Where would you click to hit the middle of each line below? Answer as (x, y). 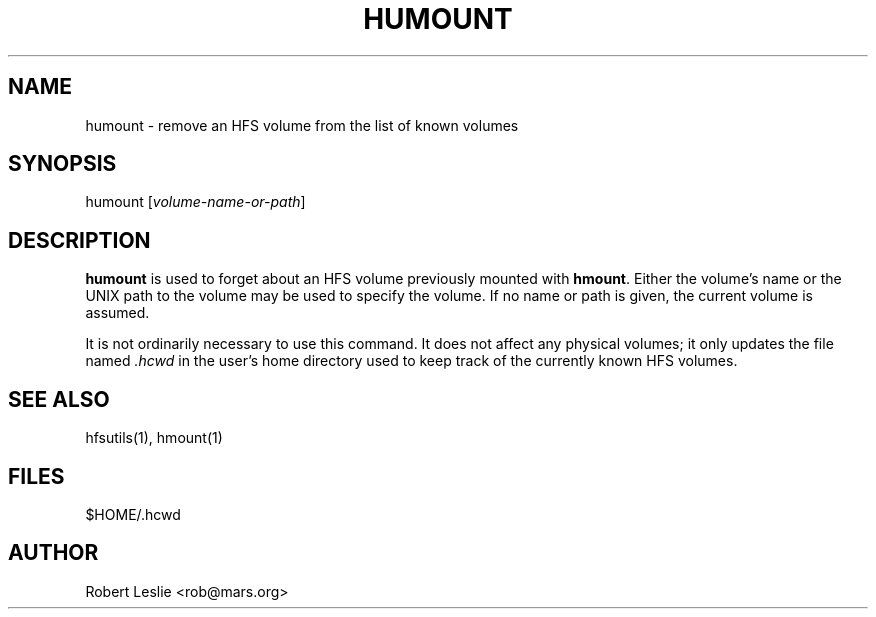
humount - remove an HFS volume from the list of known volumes (302, 125)
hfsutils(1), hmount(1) (154, 438)
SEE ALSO (59, 399)
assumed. (117, 313)
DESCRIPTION (79, 240)
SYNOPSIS (62, 164)
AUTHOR (53, 553)
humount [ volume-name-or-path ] (195, 202)
